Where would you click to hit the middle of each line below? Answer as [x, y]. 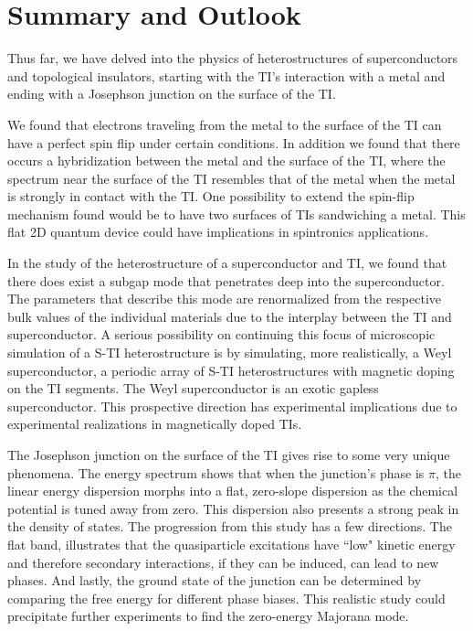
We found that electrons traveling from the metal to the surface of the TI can [225, 124]
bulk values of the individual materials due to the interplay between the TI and [230, 316]
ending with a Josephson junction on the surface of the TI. [172, 94]
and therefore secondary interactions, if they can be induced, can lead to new [223, 562]
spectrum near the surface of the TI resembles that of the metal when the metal [231, 178]
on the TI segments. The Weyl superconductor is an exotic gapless [193, 388]
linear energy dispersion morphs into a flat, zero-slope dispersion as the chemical [233, 491]
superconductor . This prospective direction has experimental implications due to [232, 406]
